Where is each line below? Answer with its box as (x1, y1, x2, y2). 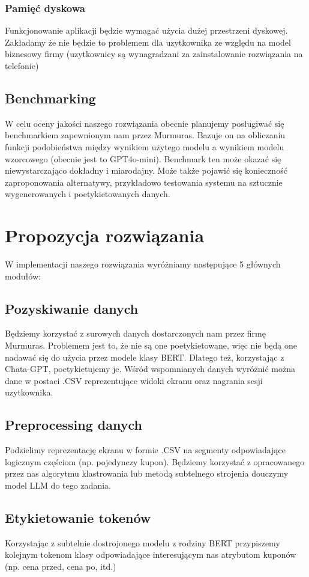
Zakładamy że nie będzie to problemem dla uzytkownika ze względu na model (5, 35, 291, 48)
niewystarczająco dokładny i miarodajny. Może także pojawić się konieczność (5, 164, 287, 177)
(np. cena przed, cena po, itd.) (5, 560, 116, 572)
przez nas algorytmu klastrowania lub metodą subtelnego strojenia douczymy (5, 467, 289, 480)
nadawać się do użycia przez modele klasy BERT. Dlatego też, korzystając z (5, 350, 284, 363)
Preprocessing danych (5, 415, 142, 434)
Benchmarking (5, 88, 96, 107)
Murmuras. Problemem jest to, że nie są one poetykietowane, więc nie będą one (5, 339, 297, 352)
